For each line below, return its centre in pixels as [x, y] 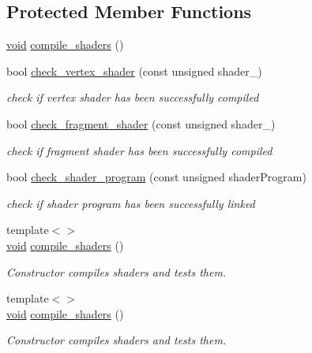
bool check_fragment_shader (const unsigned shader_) [141, 123]
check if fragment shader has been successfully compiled [139, 150]
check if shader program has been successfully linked [131, 203]
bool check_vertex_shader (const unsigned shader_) [134, 71]
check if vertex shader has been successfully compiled [133, 97]
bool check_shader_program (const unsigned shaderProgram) [156, 177]
